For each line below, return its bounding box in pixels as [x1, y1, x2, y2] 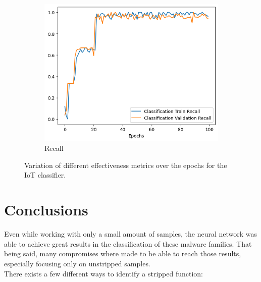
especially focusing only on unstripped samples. [4, 258, 150, 268]
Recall [44, 143, 64, 153]
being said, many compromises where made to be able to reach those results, [4, 248, 241, 259]
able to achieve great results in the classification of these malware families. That [4, 238, 252, 249]
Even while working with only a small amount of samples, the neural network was [4, 229, 257, 239]
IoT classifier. [24, 170, 66, 180]
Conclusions [4, 199, 88, 220]
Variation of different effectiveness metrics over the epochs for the [24, 159, 227, 170]
